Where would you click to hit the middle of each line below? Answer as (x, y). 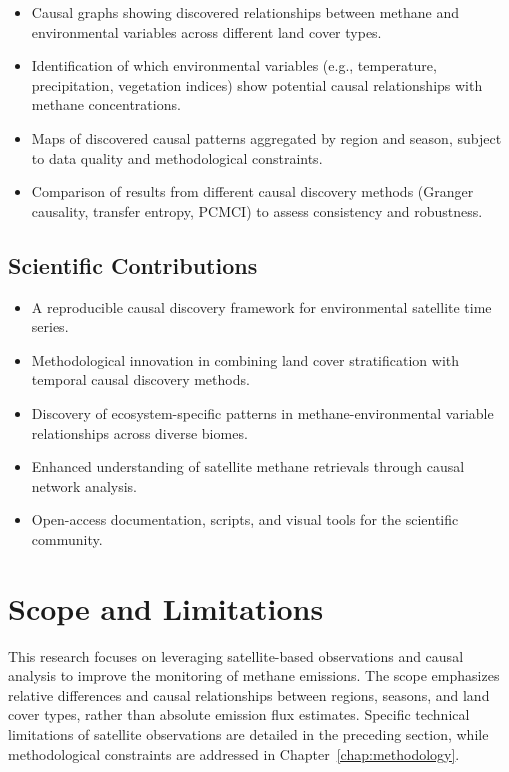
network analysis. (84, 485)
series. (50, 326)
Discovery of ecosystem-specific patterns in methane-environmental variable (262, 412)
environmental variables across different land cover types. (206, 31)
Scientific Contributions (133, 264)
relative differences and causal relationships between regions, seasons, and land (249, 694)
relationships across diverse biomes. (139, 432)
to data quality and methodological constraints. (177, 157)
